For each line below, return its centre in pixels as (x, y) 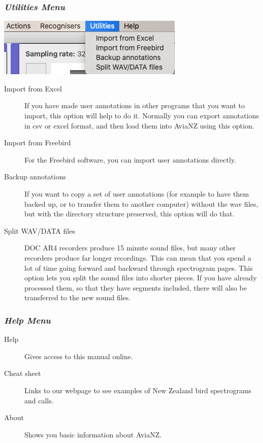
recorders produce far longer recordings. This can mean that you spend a (138, 257)
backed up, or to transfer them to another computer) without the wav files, (141, 203)
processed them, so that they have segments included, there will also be (136, 287)
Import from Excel (33, 88)
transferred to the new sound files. (78, 297)
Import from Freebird (38, 143)
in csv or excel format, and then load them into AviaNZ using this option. (139, 125)
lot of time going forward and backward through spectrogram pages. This (139, 267)
